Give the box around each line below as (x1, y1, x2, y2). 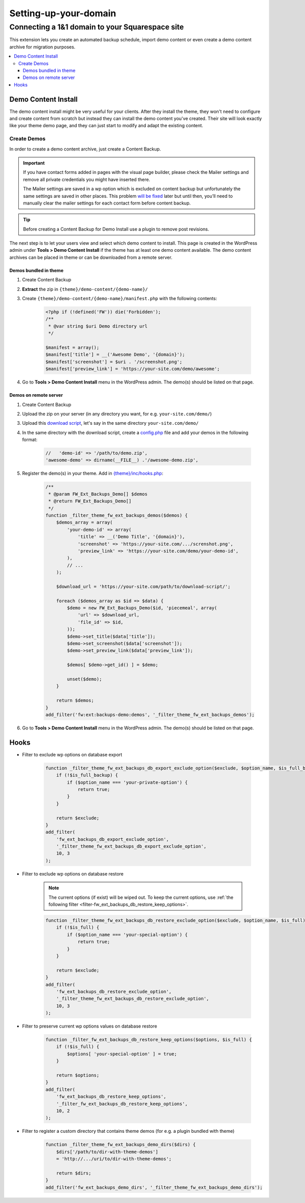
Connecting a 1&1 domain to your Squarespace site (9, 22, 184, 32)
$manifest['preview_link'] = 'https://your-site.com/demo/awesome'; (45, 366, 220, 372)
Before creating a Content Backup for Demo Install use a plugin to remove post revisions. (23, 226, 209, 232)
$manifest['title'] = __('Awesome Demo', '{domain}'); (45, 351, 185, 358)
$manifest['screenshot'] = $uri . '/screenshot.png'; (45, 359, 182, 365)
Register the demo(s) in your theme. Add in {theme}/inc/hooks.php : (22, 471, 164, 477)
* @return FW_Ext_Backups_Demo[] (48, 498, 132, 504)
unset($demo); (67, 676, 102, 682)
